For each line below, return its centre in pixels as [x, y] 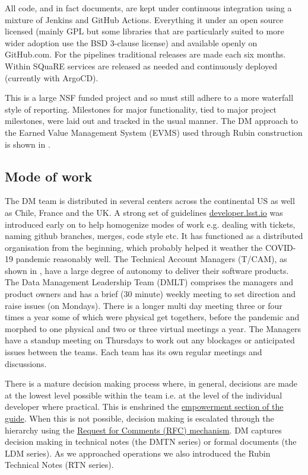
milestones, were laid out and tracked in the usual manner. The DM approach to [152, 121]
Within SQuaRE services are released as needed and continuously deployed [141, 66]
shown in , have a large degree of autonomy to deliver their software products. [147, 270]
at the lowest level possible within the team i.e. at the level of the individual [144, 395]
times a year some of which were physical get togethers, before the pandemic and [152, 317]
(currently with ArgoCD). [52, 77]
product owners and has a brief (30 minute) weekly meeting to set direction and [150, 294]
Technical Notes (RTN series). [59, 465]
